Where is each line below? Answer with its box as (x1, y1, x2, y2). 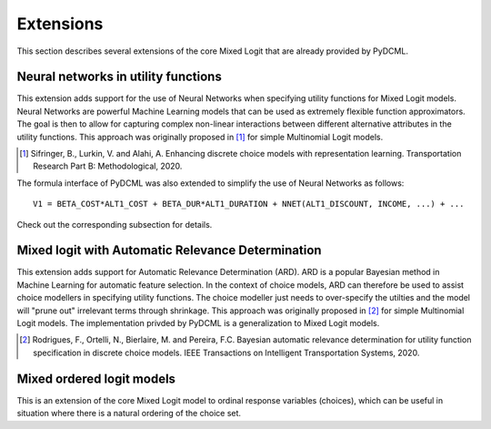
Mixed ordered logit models (16, 371, 176, 386)
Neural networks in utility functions (16, 69, 222, 85)
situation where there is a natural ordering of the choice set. (16, 408, 241, 419)
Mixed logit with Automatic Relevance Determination (16, 242, 322, 259)
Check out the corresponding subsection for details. (16, 219, 213, 230)
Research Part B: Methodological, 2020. (33, 160, 183, 172)
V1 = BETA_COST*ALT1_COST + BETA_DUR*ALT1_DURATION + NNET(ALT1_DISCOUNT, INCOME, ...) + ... (33, 199, 465, 209)
